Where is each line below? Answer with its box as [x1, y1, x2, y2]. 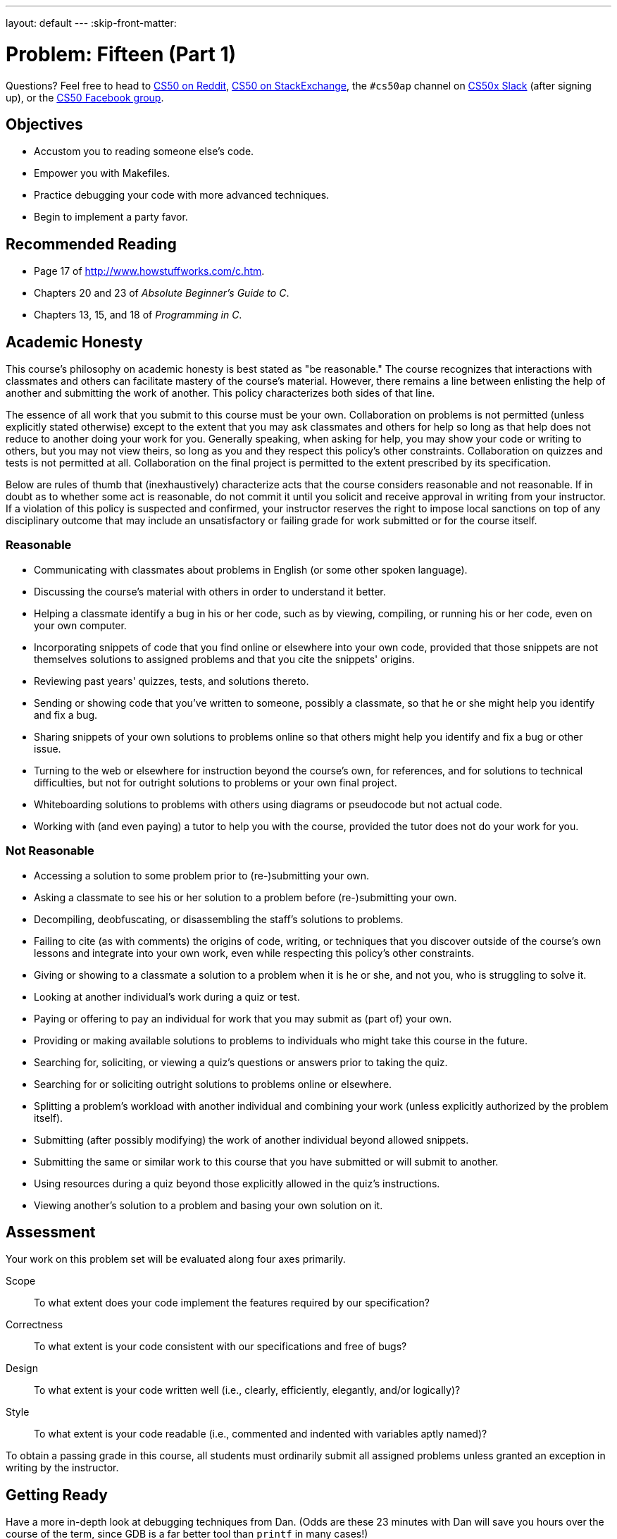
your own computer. [34, 619, 127, 631]
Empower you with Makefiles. [34, 167, 170, 180]
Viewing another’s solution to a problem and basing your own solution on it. [34, 1199, 383, 1211]
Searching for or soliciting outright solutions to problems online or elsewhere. [34, 1077, 392, 1090]
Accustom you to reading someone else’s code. [34, 145, 254, 158]
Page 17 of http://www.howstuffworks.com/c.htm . [34, 265, 265, 278]
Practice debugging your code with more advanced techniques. [34, 189, 330, 202]
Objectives [6, 115, 83, 133]
